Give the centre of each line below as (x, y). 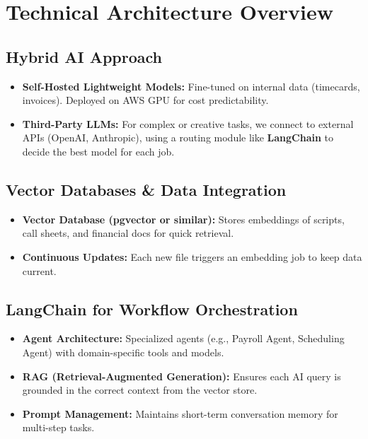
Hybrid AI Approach (84, 56)
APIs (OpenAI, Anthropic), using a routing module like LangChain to (178, 137)
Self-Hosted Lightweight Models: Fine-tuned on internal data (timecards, (191, 86)
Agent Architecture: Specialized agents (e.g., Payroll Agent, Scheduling (183, 338)
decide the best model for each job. (98, 151)
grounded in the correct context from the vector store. (140, 390)
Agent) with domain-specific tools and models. (123, 352)
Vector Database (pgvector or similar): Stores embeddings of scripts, (183, 219)
